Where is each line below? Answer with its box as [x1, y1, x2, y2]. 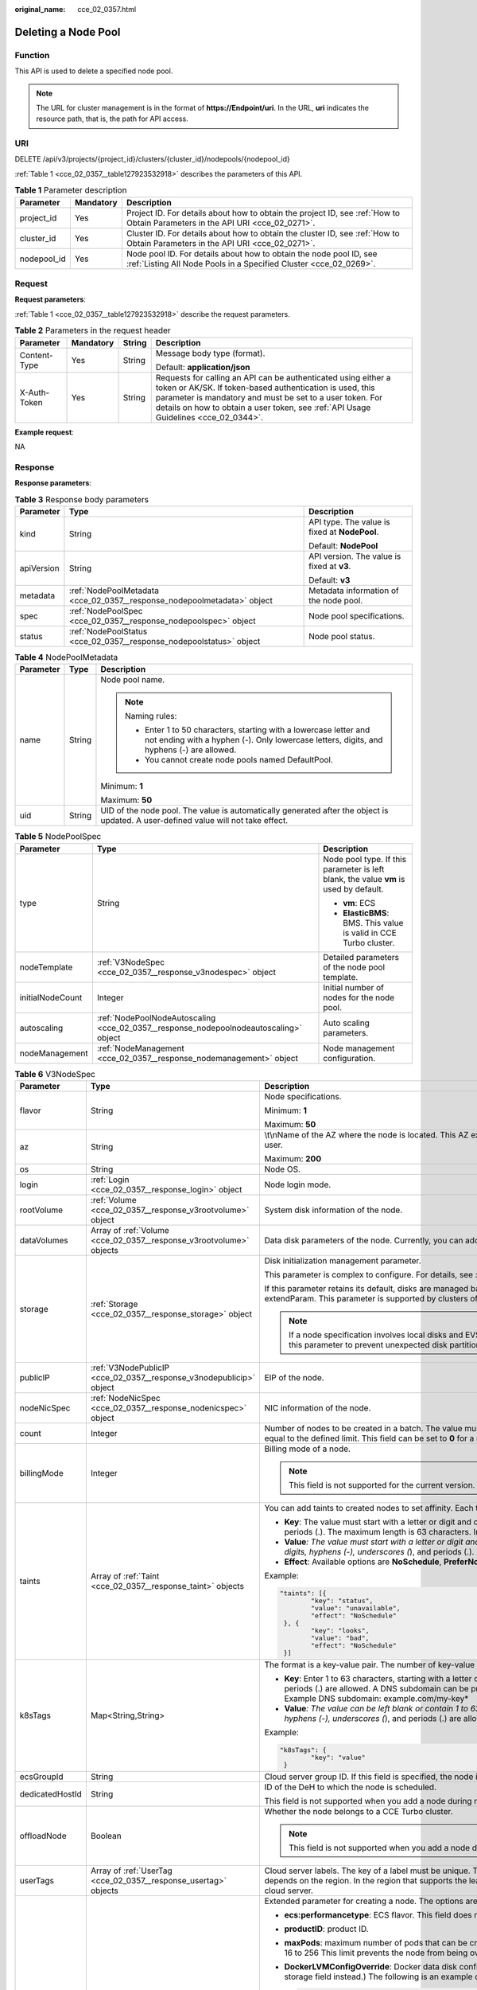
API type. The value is [308, 516, 390, 527]
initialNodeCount [19, 992, 83, 1003]
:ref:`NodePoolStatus [68, 626, 148, 637]
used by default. [323, 884, 384, 895]
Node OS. [264, 1163, 301, 1174]
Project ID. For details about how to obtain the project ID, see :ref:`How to [126, 207, 401, 218]
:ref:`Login [90, 1174, 130, 1185]
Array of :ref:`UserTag [90, 1865, 173, 1876]
